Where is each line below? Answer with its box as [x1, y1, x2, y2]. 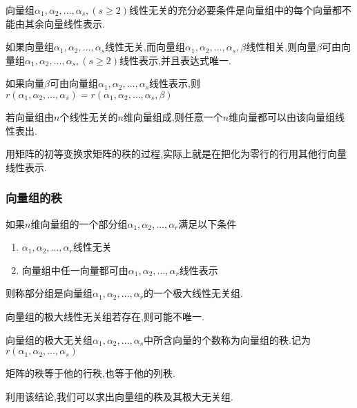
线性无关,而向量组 [105, 39, 185, 54]
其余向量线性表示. [24, 16, 105, 30]
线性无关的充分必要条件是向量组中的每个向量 [129, 3, 333, 17]
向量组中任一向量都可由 [21, 262, 128, 277]
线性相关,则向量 [246, 39, 317, 54]
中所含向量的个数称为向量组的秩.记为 [144, 332, 311, 347]
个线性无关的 [59, 109, 118, 124]
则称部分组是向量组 [6, 286, 93, 300]
